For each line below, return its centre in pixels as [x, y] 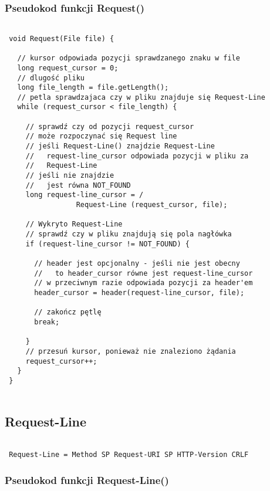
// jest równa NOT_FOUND [78, 185]
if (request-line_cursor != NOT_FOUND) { [107, 244]
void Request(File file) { [62, 38]
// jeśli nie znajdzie [70, 176]
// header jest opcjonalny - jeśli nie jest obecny [137, 263]
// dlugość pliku [51, 78]
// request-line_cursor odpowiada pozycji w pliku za [137, 156]
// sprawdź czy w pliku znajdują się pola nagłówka [129, 234]
